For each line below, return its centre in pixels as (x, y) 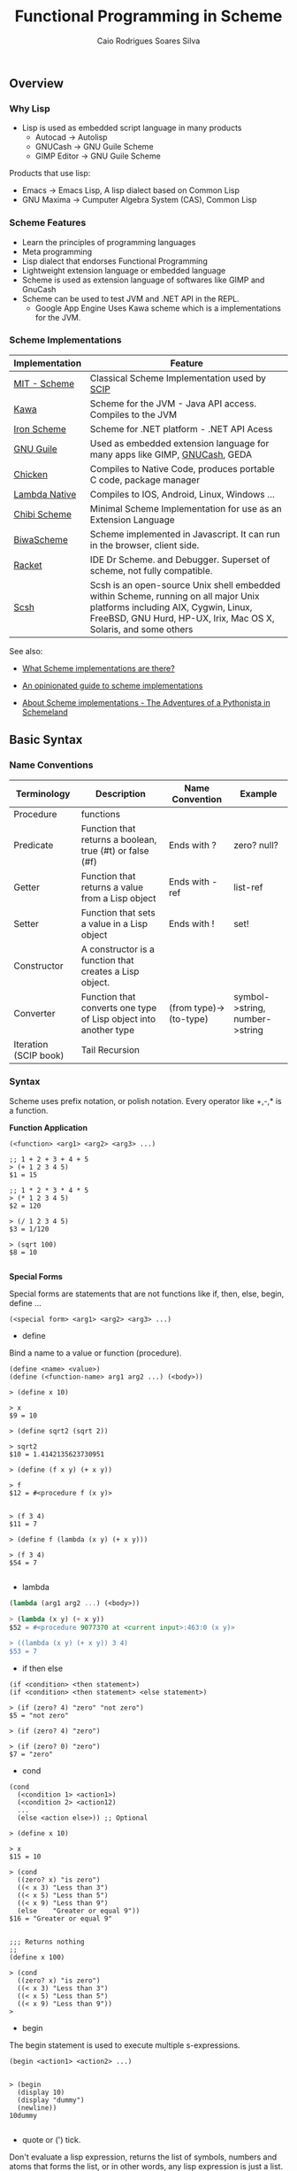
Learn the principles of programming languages (109, 242)
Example (259, 793)
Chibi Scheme (43, 514)
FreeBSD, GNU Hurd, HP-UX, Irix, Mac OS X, (183, 618)
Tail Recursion (110, 1049)
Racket (28, 565)
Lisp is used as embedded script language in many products (132, 128)
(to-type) (189, 1018)
